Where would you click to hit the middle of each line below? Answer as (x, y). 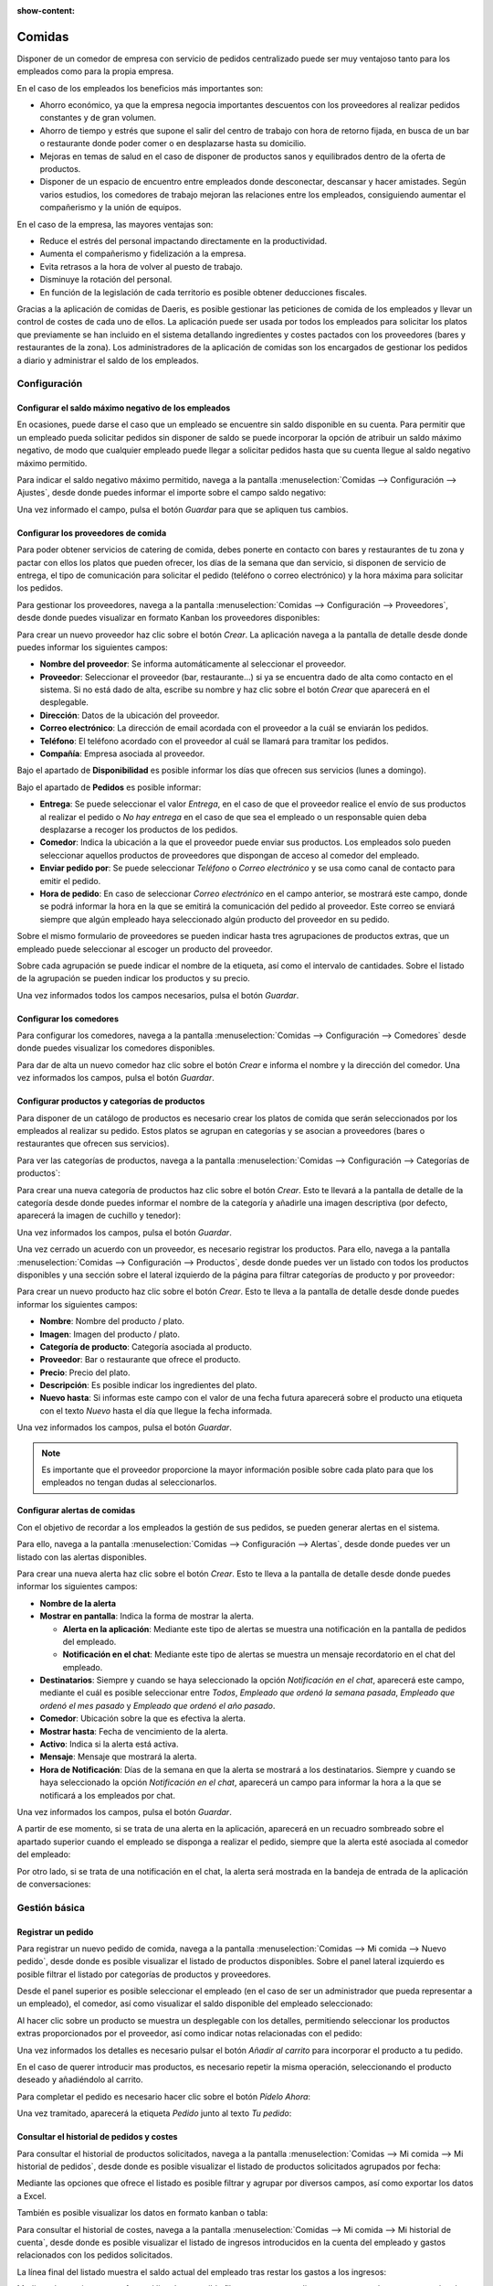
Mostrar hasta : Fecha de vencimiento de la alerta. (134, 1731)
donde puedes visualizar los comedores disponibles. (116, 1048)
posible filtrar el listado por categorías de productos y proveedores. (144, 1974)
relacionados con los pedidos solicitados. (95, 2255)
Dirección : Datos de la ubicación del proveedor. (130, 715)
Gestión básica (51, 1907)
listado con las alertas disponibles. (82, 1557)
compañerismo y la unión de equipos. (110, 208)
